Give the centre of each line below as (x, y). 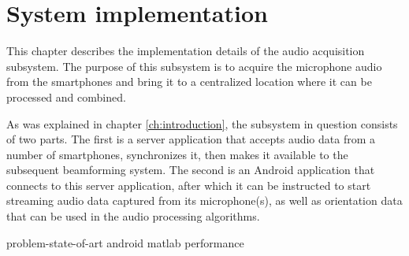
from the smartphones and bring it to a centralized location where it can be (189, 82)
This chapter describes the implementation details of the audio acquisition (186, 51)
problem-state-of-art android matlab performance (125, 242)
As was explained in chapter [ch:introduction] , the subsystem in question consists (202, 123)
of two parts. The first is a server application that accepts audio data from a (191, 139)
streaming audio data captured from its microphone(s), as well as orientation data (204, 200)
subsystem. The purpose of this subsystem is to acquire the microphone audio (194, 66)
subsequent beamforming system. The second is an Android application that (191, 170)
